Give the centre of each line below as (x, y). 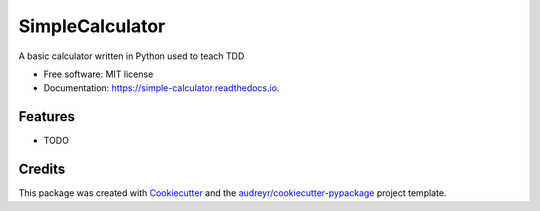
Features (46, 116)
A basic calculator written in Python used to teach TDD (131, 56)
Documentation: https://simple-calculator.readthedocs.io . (161, 88)
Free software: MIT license (98, 74)
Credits (42, 169)
